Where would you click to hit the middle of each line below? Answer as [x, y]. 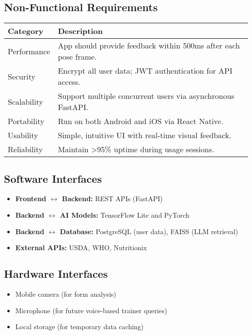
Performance [29, 51]
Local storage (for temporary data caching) [79, 327]
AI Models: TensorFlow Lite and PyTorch [125, 215]
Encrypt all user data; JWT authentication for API [145, 71]
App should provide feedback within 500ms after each [149, 46]
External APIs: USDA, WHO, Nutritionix [81, 247]
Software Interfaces [53, 178]
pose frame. [77, 57]
